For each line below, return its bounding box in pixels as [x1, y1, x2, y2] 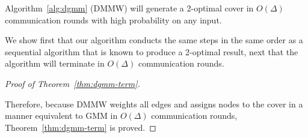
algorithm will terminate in [5, 57, 105, 70]
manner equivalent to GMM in [5, 109, 118, 122]
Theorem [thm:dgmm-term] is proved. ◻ [5, 121, 156, 133]
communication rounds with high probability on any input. [5, 13, 222, 26]
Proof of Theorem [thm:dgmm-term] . [5, 77, 140, 89]
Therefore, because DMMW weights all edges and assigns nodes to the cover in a [5, 97, 303, 110]
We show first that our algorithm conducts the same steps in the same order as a [5, 34, 303, 46]
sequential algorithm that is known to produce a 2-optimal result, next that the [5, 45, 298, 58]
